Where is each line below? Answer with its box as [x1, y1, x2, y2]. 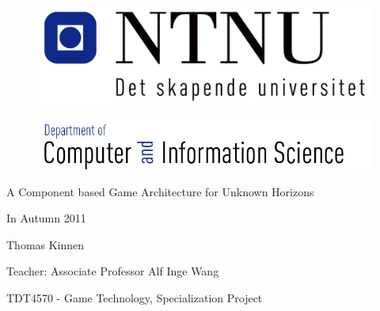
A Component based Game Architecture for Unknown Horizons [6, 183, 314, 199]
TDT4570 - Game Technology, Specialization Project [6, 290, 263, 306]
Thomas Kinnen [6, 236, 85, 252]
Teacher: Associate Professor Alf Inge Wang [6, 263, 219, 279]
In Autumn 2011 [6, 210, 86, 226]
